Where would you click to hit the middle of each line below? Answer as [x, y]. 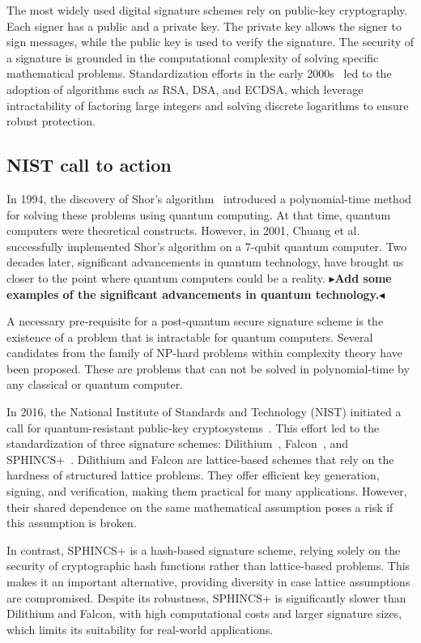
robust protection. [51, 121]
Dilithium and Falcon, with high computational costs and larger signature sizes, [204, 613]
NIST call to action [89, 165]
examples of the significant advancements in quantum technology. [193, 294]
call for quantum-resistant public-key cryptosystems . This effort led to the [193, 427]
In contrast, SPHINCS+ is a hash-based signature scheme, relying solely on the [204, 549]
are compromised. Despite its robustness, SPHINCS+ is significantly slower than [206, 597]
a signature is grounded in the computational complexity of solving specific [193, 57]
